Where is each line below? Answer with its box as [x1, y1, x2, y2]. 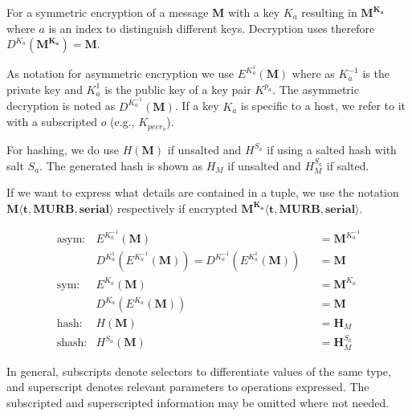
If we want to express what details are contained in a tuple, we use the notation [6, 184, 399, 201]
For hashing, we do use [6, 141, 119, 157]
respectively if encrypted [116, 199, 238, 216]
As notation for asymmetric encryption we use [6, 65, 235, 82]
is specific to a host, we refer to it [240, 97, 406, 114]
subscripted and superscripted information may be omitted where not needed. [6, 394, 390, 410]
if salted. [326, 157, 369, 173]
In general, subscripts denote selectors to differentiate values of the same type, [6, 362, 391, 379]
